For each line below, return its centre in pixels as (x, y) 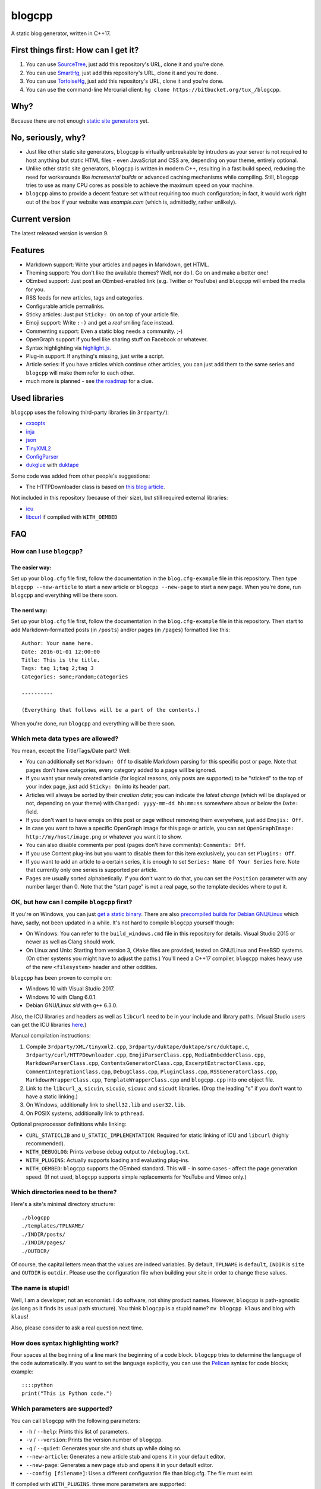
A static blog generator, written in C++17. (61, 33)
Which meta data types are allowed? (65, 739)
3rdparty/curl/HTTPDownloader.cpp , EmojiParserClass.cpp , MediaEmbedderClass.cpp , (146, 1055)
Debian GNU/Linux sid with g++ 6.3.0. (72, 1005)
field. (32, 812)
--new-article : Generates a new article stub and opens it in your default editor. (126, 1457)
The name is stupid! (40, 1288)
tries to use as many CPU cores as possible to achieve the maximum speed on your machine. (140, 185)
